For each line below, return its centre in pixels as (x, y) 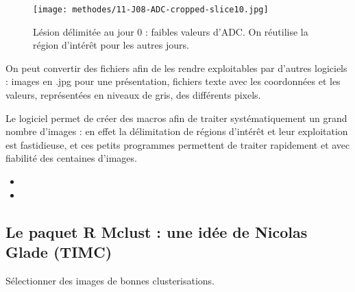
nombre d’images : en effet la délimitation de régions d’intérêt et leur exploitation (177, 131)
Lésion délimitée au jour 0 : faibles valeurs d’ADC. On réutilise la (171, 31)
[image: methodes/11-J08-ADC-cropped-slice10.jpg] (151, 10)
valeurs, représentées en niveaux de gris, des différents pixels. (133, 95)
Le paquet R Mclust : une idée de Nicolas (157, 231)
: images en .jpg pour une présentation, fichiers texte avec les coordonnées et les (173, 81)
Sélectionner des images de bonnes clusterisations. (110, 280)
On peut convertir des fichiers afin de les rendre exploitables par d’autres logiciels (176, 68)
